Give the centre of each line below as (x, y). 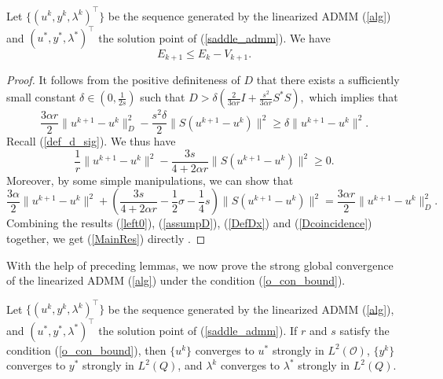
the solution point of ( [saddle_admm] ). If (198, 330)
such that (163, 97)
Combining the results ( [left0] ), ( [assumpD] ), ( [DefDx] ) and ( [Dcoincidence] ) (189, 223)
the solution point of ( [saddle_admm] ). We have (214, 37)
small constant (41, 97)
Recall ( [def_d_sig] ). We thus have (91, 141)
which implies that (353, 97)
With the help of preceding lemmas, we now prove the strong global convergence (200, 265)
